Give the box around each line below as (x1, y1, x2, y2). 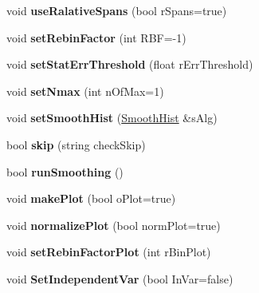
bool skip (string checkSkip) (6, 136, 146, 152)
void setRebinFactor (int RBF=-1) (6, 29, 186, 46)
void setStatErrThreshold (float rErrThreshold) (6, 56, 253, 73)
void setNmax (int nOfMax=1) (6, 82, 164, 99)
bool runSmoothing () (6, 163, 124, 180)
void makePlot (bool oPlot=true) (6, 190, 176, 207)
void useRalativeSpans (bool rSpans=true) (6, 2, 227, 18)
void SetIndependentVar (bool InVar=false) (6, 270, 233, 287)
